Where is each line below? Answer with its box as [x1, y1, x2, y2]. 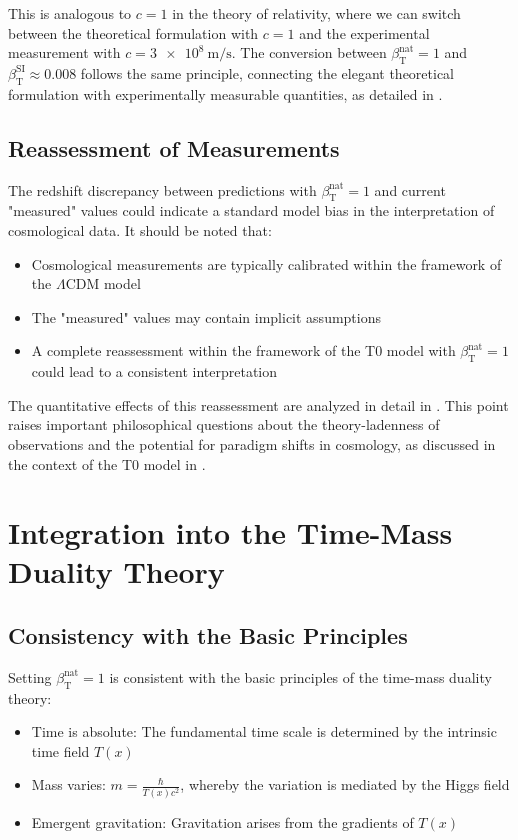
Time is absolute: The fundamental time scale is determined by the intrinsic [31, 721, 497, 742]
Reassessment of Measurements [8, 132, 340, 163]
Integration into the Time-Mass [8, 512, 453, 553]
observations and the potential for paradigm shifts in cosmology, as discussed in [8, 433, 496, 454]
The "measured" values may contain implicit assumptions [31, 306, 381, 327]
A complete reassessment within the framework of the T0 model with [31, 340, 456, 361]
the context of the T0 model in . [8, 453, 206, 474]
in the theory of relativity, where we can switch [172, 3, 461, 23]
